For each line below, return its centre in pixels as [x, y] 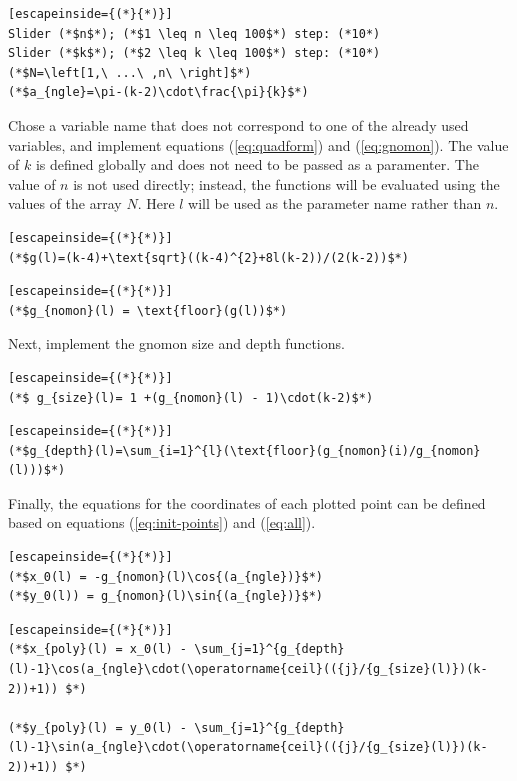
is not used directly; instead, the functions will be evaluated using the [286, 183]
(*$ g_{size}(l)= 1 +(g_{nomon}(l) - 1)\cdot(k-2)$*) [191, 397]
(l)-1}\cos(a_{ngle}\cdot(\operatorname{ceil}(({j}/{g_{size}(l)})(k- [248, 669]
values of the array [65, 203]
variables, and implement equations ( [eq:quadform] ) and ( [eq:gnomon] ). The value [258, 144]
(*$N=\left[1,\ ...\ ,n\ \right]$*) [130, 72]
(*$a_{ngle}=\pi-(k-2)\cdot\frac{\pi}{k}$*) [158, 92]
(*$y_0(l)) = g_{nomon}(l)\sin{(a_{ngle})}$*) [165, 596]
